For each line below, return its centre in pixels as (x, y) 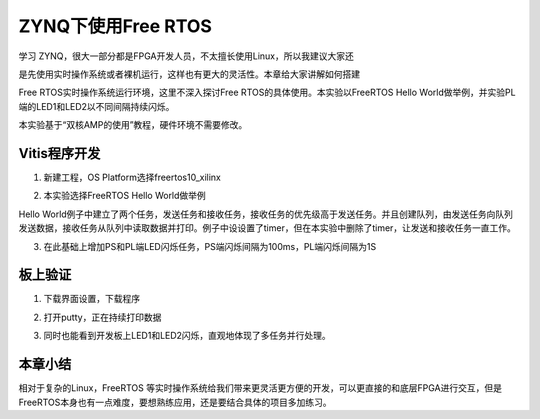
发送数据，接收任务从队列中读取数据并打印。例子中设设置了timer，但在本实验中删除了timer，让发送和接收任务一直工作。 (267, 228)
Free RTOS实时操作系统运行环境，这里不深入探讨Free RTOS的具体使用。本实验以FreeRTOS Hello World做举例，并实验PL (267, 92)
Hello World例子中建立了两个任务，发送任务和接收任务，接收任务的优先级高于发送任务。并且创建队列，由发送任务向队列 (266, 214)
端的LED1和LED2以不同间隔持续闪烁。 (96, 106)
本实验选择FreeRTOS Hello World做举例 (125, 196)
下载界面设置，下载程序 (91, 299)
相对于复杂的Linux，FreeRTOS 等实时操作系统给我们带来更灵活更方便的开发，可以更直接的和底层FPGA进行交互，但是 (260, 388)
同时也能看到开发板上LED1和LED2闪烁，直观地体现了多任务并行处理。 (187, 336)
